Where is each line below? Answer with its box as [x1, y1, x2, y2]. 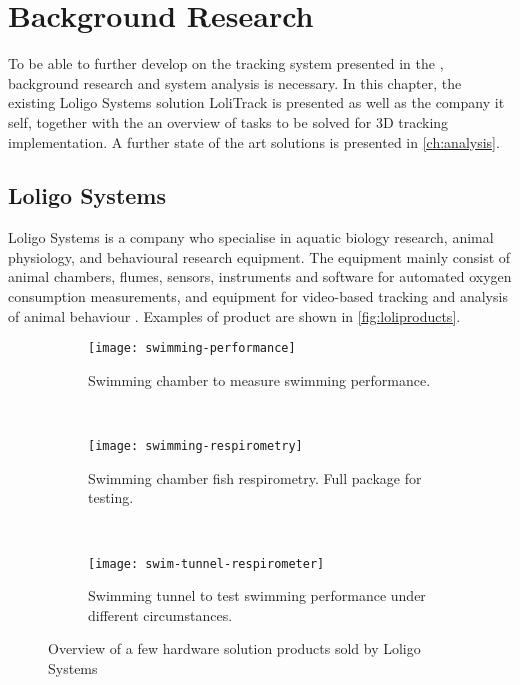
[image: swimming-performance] [88, 341, 296, 356]
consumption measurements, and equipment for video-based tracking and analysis [8, 286, 508, 307]
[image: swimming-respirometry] [88, 439, 303, 454]
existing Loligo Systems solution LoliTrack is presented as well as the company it [8, 92, 505, 113]
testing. [88, 487, 134, 508]
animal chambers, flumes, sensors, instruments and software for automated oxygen [8, 266, 512, 287]
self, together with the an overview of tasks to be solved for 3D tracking [8, 111, 449, 132]
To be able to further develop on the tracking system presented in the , [8, 53, 444, 74]
